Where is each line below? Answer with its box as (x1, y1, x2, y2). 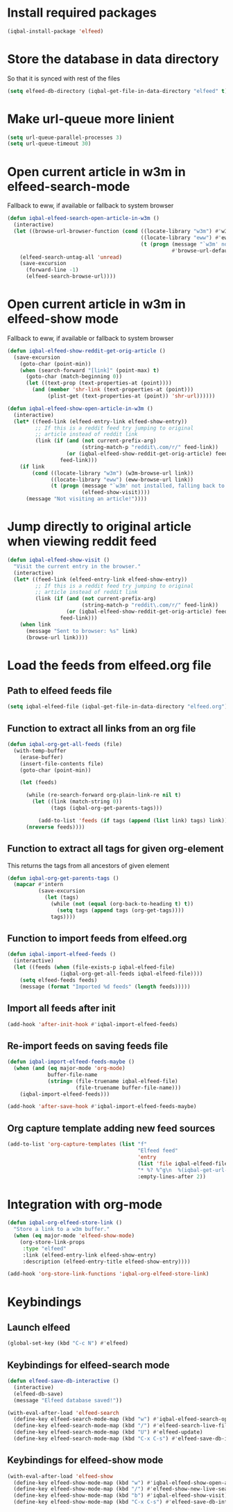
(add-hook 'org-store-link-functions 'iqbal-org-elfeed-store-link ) (7, 1271, 209, 1277)
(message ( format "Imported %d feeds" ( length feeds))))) (19, 983, 191, 990)
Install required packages (7, 5, 157, 21)
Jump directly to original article (7, 519, 192, 535)
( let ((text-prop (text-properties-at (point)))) (25, 380, 172, 387)
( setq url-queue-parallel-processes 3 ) (7, 134, 123, 141)
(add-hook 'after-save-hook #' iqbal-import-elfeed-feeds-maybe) (7, 1103, 197, 1110)
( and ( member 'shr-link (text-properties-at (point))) (32, 387, 194, 393)
